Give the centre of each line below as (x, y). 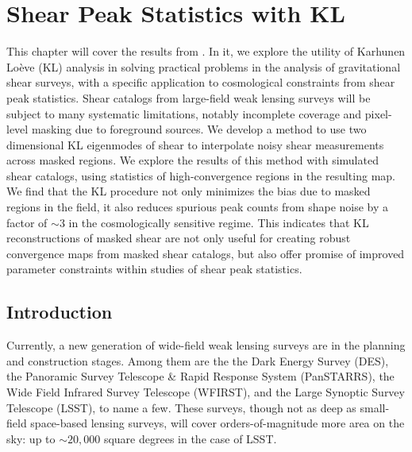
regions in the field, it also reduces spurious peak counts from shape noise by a (198, 207)
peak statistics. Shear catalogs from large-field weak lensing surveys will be (189, 97)
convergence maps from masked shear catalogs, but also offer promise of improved (206, 253)
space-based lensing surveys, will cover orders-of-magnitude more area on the (218, 423)
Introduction (60, 312)
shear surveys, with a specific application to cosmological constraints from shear (201, 82)
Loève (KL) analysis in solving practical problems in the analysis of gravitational (204, 66)
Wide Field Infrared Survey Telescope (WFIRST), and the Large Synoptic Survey (206, 392)
